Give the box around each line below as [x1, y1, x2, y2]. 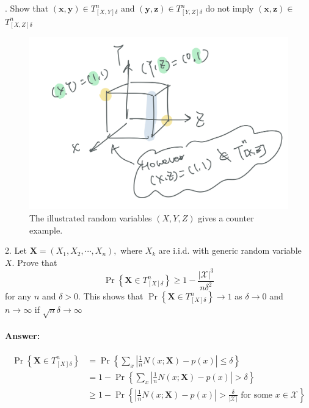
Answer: [5, 329, 40, 342]
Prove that [17, 256, 57, 268]
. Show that [5, 2, 49, 14]
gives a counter [198, 212, 254, 224]
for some [241, 390, 273, 399]
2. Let [5, 244, 27, 257]
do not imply [205, 2, 254, 14]
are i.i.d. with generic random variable [158, 244, 302, 257]
